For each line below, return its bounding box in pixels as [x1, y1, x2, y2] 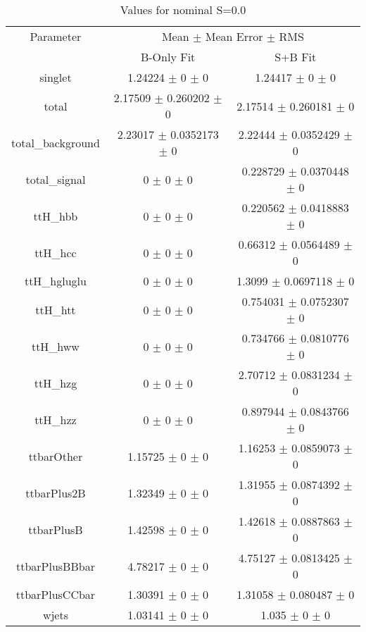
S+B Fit [274, 49, 317, 65]
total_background [11, 134, 100, 151]
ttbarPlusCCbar [15, 586, 96, 602]
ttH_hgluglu [24, 273, 87, 289]
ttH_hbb [33, 207, 78, 224]
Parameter [30, 28, 82, 44]
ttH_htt [35, 301, 76, 318]
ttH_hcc [34, 244, 77, 261]
